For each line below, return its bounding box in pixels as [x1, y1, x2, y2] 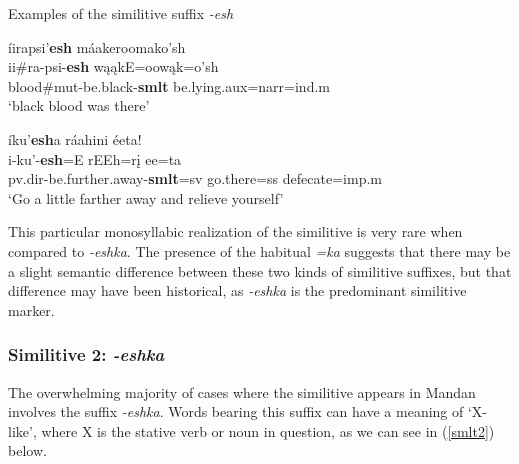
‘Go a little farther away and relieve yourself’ [8, 187, 284, 208]
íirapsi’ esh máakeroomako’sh [8, 36, 186, 57]
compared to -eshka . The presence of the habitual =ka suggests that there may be [8, 240, 511, 261]
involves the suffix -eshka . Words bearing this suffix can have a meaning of [8, 401, 464, 422]
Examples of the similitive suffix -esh [8, 3, 234, 23]
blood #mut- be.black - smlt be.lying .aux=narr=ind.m [8, 75, 330, 96]
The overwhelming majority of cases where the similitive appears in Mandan [8, 381, 476, 402]
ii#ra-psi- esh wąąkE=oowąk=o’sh [8, 56, 219, 77]
